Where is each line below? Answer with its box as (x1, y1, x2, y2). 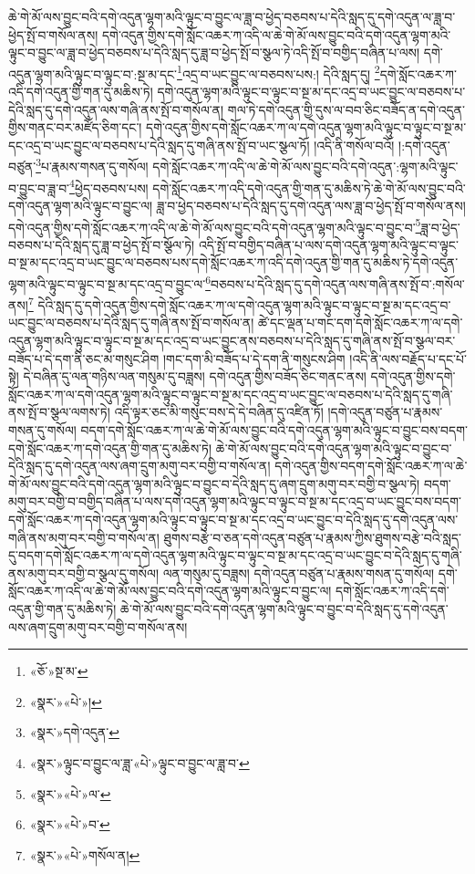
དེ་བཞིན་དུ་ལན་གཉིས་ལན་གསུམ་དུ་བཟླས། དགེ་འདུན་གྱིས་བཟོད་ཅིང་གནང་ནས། (23, 367, 367, 386)
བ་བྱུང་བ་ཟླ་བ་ (8, 178, 70, 197)
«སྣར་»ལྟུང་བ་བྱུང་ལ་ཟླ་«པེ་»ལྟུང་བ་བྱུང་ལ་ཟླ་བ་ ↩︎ (29, 753, 250, 772)
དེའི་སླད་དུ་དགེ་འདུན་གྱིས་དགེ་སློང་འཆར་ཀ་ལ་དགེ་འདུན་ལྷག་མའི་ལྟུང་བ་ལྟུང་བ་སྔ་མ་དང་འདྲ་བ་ (37, 295, 451, 314)
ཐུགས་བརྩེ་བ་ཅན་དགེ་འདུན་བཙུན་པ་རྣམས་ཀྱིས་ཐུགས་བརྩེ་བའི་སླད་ (163, 527, 462, 546)
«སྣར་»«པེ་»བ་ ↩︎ (29, 815, 110, 834)
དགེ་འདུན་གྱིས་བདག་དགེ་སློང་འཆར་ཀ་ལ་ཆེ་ (274, 456, 468, 475)
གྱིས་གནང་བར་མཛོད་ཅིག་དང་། (8, 118, 142, 137)
